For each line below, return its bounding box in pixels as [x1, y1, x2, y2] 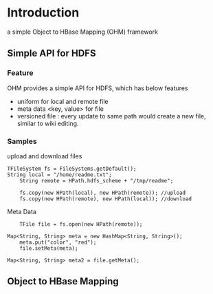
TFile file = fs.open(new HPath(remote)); [19, 220, 143, 228]
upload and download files [7, 151, 82, 160]
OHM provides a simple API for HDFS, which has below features [7, 84, 188, 92]
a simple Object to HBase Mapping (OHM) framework [7, 28, 158, 36]
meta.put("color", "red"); [19, 239, 97, 246]
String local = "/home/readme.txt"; [7, 171, 112, 178]
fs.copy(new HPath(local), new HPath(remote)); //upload [19, 189, 186, 196]
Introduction [7, 5, 80, 21]
